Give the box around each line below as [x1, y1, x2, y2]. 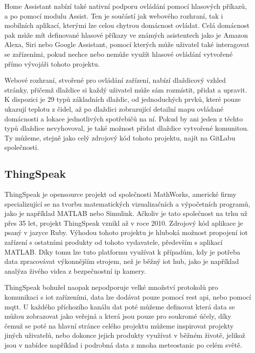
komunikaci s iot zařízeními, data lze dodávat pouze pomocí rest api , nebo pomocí [4, 292, 251, 302]
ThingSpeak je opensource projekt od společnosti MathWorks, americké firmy [4, 189, 236, 199]
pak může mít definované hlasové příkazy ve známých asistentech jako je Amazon [4, 29, 248, 40]
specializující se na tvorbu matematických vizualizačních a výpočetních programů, [4, 198, 250, 209]
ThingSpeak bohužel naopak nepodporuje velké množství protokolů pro [4, 282, 218, 292]
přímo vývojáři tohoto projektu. [4, 58, 100, 69]
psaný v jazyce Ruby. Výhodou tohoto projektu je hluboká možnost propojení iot [4, 227, 248, 237]
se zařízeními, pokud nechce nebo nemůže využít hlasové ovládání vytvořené [4, 48, 233, 59]
